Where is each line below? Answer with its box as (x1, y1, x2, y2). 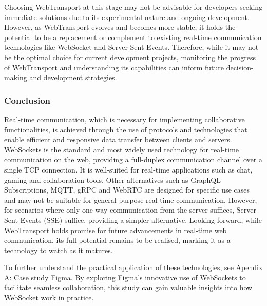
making (4, 72, 27, 83)
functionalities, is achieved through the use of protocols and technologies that (4, 124, 247, 135)
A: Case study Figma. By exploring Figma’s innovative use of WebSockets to (4, 272, 246, 282)
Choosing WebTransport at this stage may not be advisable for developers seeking (4, 2, 263, 12)
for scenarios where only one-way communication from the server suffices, (4, 204, 235, 215)
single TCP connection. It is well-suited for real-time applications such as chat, (4, 164, 253, 175)
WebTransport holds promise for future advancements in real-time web (4, 224, 227, 235)
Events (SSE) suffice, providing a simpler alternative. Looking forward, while (20, 214, 262, 225)
